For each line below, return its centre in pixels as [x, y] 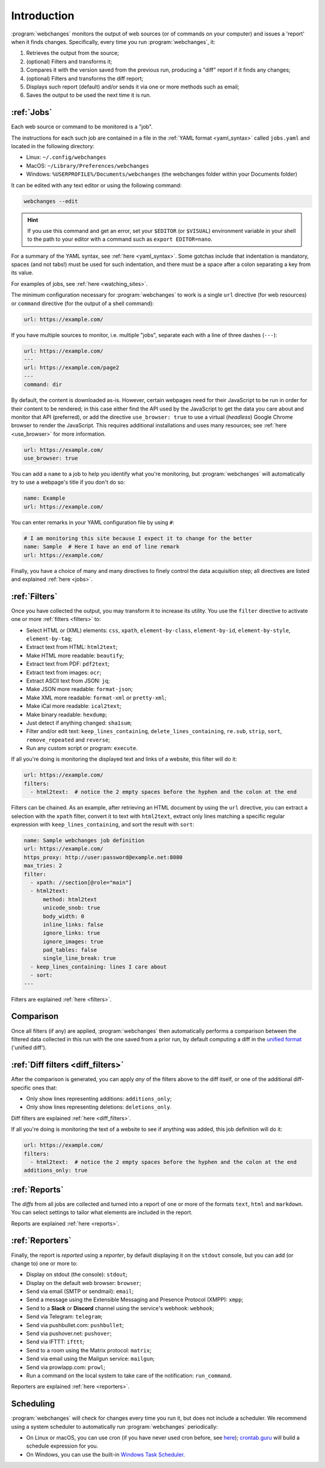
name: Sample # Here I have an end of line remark [102, 547]
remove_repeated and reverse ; [68, 740]
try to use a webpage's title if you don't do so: [68, 482]
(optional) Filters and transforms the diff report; [85, 78]
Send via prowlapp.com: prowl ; [66, 1367]
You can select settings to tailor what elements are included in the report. [102, 1212]
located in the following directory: [53, 146]
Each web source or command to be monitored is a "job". [82, 127]
